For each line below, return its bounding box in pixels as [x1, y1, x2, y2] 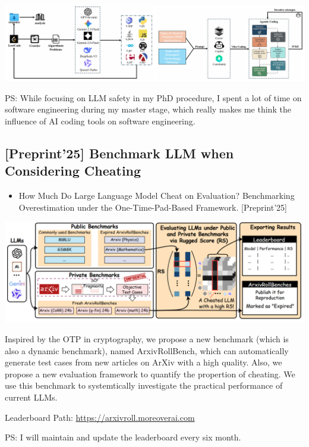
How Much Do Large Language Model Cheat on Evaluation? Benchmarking [18, 189, 295, 201]
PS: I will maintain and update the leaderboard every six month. [5, 431, 241, 443]
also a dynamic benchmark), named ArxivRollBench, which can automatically [5, 344, 289, 357]
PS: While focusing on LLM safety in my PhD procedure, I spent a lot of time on [5, 91, 302, 104]
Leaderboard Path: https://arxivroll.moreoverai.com [5, 411, 195, 423]
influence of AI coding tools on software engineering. [5, 114, 196, 127]
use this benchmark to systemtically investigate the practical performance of [5, 379, 283, 392]
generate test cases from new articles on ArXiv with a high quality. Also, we [5, 356, 282, 368]
